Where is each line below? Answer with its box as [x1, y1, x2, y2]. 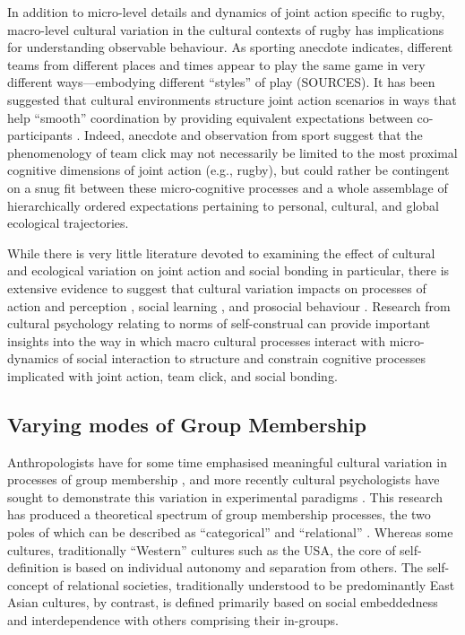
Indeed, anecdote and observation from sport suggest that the [84, 126, 423, 144]
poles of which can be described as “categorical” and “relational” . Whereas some [7, 523, 453, 542]
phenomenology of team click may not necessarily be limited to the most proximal [7, 143, 458, 161]
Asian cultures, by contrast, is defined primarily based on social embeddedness [7, 593, 438, 612]
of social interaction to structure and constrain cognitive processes [62, 349, 426, 368]
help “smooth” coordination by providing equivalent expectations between [7, 108, 413, 126]
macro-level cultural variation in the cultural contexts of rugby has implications [7, 20, 444, 39]
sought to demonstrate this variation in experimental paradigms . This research [7, 487, 443, 506]
